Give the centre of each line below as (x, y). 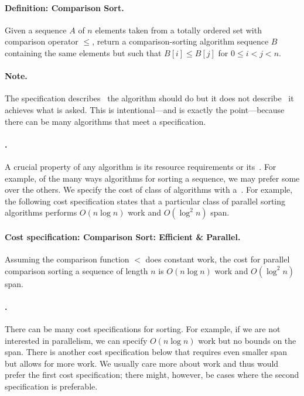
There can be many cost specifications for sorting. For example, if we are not (143, 329)
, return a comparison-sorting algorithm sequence (180, 41)
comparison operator (42, 41)
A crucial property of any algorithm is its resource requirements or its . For (141, 166)
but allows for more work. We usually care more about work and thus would (142, 363)
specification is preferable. (51, 386)
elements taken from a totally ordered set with (178, 30)
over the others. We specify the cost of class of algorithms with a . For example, (149, 190)
